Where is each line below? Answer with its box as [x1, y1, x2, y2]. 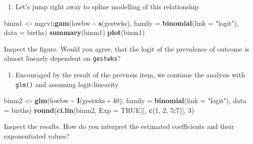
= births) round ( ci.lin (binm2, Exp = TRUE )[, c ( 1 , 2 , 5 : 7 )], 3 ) [4, 105, 195, 115]
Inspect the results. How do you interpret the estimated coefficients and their [4, 121, 234, 131]
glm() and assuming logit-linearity [15, 79, 118, 89]
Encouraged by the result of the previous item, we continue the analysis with [15, 70, 245, 80]
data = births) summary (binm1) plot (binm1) [4, 27, 145, 37]
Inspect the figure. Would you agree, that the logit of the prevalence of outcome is [4, 43, 250, 54]
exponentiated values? [4, 131, 70, 141]
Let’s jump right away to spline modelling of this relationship [15, 1, 199, 11]
